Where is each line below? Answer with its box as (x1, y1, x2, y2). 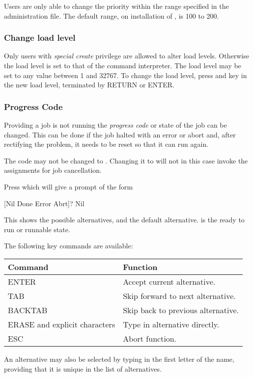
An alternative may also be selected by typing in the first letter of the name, (4, 353, 234, 364)
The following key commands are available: (4, 241, 133, 251)
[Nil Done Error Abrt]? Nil (4, 198, 84, 208)
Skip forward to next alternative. (123, 290, 236, 301)
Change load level (4, 31, 76, 44)
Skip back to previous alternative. (123, 304, 239, 316)
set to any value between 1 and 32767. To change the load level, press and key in (4, 70, 247, 80)
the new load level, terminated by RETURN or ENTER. (4, 80, 174, 90)
